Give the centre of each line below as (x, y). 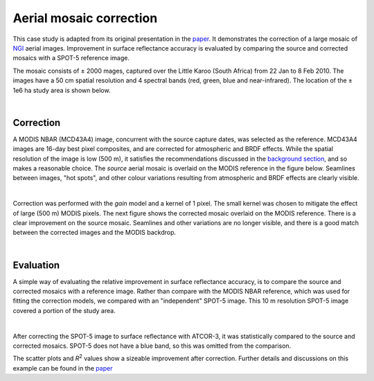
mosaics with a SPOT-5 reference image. (71, 58)
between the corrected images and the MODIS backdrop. (95, 233)
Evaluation (36, 265)
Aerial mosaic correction (85, 18)
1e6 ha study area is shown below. (62, 90)
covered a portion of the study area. (64, 310)
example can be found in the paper (63, 368)
